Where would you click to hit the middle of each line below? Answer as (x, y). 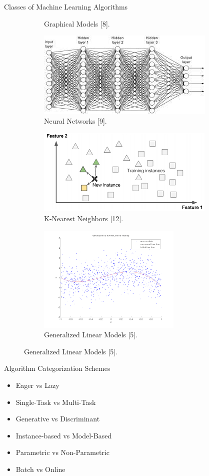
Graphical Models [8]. (77, 23)
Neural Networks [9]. (75, 120)
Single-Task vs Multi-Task (56, 402)
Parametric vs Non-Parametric (63, 452)
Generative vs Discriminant (58, 419)
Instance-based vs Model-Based (64, 435)
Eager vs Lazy (37, 385)
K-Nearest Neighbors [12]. (84, 218)
